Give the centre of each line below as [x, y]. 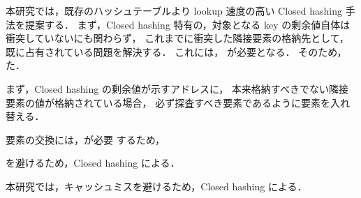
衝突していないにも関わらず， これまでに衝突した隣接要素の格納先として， [177, 38]
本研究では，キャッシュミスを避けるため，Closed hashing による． [156, 186]
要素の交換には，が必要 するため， [85, 139]
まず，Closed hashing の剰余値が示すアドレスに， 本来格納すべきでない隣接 [177, 88]
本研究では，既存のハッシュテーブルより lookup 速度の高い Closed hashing [174, 10]
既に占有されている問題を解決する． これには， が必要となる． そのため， [176, 51]
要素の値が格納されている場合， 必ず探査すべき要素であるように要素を [168, 102]
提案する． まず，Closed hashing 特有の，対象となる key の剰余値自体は [187, 24]
